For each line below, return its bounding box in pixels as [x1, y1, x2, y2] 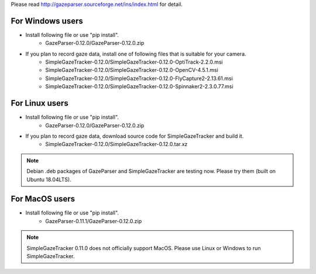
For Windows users [11, 16, 83, 26]
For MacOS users [11, 194, 75, 204]
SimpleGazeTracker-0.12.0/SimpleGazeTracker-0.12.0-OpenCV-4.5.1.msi [45, 67, 219, 74]
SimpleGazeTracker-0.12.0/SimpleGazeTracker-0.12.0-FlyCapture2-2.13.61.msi [45, 75, 233, 82]
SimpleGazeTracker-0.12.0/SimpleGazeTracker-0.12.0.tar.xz [45, 141, 188, 148]
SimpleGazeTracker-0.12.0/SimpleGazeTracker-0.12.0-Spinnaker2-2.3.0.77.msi [45, 83, 233, 90]
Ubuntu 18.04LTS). [26, 176, 71, 183]
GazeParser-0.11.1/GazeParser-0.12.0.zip [45, 217, 142, 224]
